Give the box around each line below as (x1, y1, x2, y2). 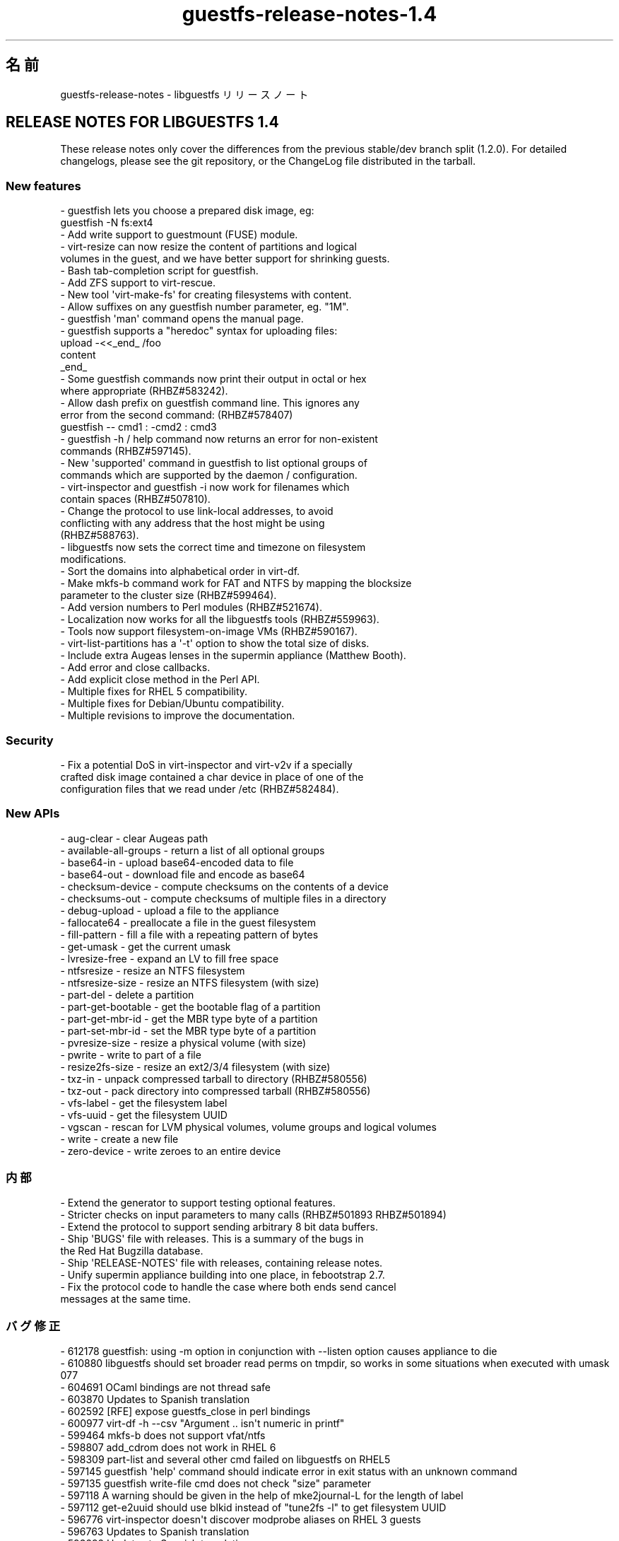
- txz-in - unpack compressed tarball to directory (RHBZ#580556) (60, 1072, 367, 1085)
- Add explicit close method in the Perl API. (60, 673, 260, 686)
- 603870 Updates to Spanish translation (60, 1393, 250, 1406)
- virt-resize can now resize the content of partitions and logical (60, 240, 357, 253)
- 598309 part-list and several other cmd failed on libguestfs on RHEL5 (60, 1453, 391, 1466)
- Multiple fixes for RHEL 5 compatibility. (60, 685, 248, 698)
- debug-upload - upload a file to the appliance (60, 904, 279, 917)
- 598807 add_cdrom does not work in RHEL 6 (60, 1441, 276, 1454)
